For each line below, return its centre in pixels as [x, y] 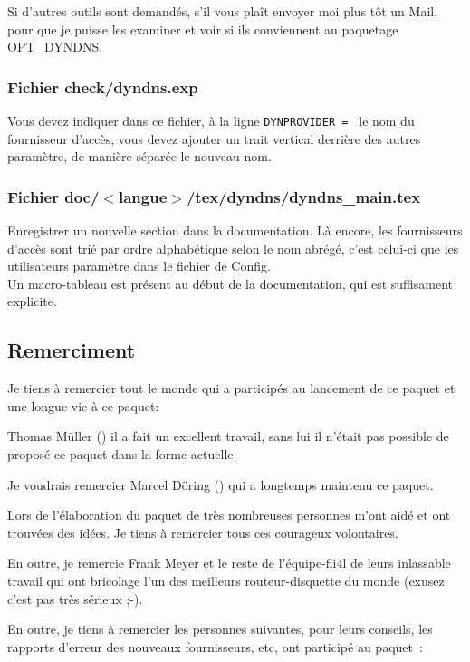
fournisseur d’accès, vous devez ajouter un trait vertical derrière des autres [214, 138]
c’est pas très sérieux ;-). [75, 598]
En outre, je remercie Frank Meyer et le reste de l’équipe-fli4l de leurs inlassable [229, 563]
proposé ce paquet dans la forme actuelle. [122, 454]
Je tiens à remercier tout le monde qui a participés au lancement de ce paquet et [231, 388]
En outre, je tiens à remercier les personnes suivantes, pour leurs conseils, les [220, 629]
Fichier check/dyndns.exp [103, 86]
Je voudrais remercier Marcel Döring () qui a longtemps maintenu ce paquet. [221, 484]
